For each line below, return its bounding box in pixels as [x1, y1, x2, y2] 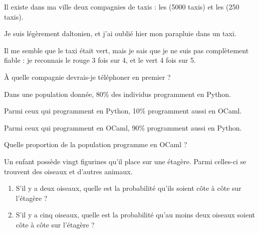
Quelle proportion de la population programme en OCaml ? [4, 139, 187, 150]
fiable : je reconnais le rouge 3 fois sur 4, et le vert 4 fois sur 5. [4, 55, 196, 65]
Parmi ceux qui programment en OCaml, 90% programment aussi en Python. [4, 122, 242, 133]
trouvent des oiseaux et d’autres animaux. [4, 166, 133, 176]
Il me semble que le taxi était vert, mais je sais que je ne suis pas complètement [4, 45, 249, 55]
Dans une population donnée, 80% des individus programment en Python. [4, 88, 231, 99]
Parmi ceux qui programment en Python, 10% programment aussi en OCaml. [4, 105, 242, 116]
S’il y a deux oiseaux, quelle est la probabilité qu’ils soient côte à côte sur [16, 183, 241, 193]
